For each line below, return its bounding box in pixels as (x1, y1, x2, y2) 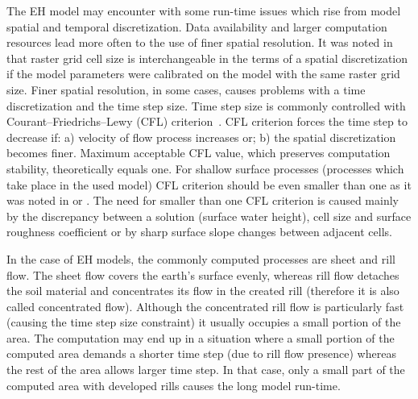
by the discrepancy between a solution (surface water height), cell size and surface (6, 207, 412, 224)
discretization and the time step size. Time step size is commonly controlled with (6, 97, 406, 114)
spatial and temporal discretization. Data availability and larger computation (6, 18, 387, 35)
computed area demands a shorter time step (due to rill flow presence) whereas (6, 345, 396, 362)
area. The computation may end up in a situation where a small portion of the (6, 329, 395, 346)
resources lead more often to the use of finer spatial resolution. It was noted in (6, 34, 393, 51)
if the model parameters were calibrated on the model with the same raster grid (6, 65, 400, 82)
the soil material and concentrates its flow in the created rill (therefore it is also (6, 282, 399, 299)
